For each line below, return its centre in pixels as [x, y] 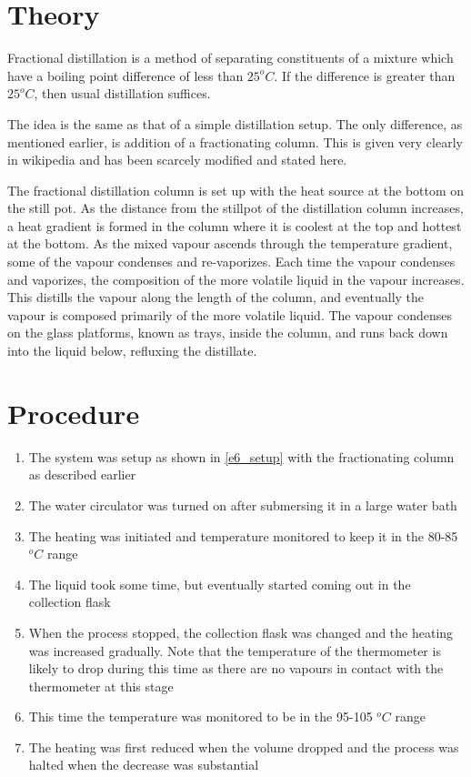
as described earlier [82, 474]
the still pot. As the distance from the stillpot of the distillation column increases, [235, 208]
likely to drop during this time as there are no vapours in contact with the [236, 668]
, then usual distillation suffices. [122, 93]
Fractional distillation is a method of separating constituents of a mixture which [230, 58]
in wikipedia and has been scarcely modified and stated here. [177, 160]
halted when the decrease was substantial [144, 765]
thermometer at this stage [101, 686]
